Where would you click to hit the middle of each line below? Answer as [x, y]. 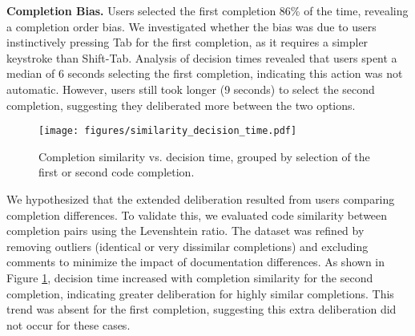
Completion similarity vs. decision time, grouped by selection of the [204, 156]
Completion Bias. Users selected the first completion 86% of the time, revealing [207, 10]
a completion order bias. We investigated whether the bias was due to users [191, 26]
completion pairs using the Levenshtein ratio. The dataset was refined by [185, 231]
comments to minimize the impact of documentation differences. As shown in [196, 262]
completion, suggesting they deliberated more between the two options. [181, 105]
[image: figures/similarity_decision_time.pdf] [168, 131]
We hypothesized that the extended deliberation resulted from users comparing [201, 199]
